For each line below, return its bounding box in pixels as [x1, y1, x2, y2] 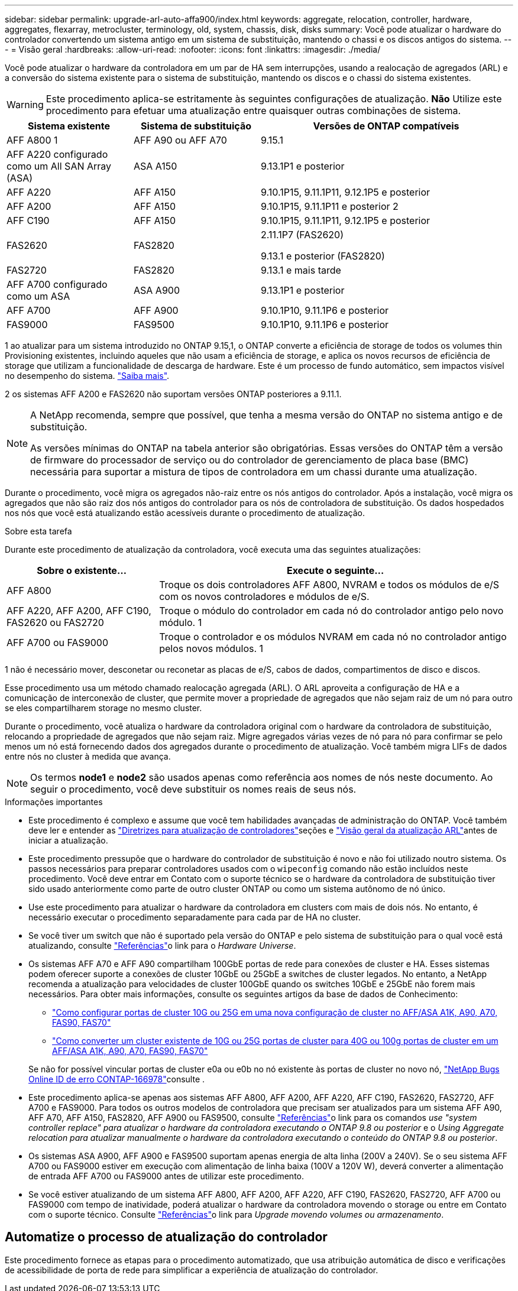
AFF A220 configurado [7, 148, 108, 160]
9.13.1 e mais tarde [261, 264, 341, 276]
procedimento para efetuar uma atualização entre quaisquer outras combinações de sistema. [46, 105, 461, 116]
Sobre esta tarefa [5, 526, 72, 536]
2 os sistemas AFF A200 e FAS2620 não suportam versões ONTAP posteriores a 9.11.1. [5, 389, 342, 399]
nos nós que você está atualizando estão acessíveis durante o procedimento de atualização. [5, 508, 365, 518]
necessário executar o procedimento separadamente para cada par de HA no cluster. [28, 912, 361, 922]
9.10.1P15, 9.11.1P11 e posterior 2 [261, 200, 399, 212]
